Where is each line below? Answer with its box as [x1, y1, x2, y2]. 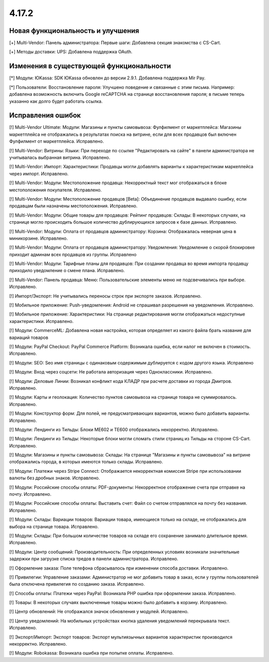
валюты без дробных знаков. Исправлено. [9, 475, 100, 481]
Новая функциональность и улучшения [9, 26, 139, 35]
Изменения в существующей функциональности [9, 62, 171, 70]
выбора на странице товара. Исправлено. [9, 523, 99, 529]
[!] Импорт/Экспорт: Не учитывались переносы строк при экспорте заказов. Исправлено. [9, 293, 202, 299]
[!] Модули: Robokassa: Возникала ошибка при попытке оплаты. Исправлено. [9, 650, 174, 656]
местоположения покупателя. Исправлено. [9, 187, 102, 193]
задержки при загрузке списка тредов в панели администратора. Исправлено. [9, 556, 179, 562]
